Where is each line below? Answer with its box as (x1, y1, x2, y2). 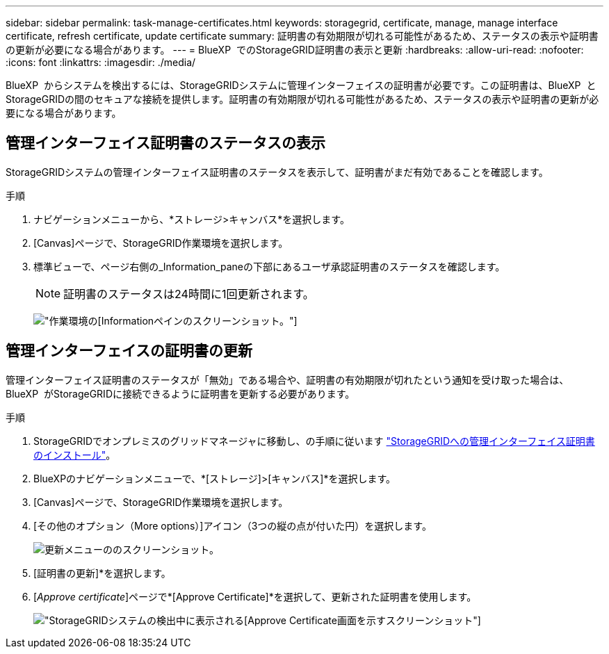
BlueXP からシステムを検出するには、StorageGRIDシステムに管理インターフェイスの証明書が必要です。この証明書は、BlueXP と (6, 79, 596, 91)
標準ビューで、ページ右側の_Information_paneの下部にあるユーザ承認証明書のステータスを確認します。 (33, 260, 505, 272)
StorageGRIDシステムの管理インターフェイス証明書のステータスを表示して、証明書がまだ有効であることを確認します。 (6, 165, 549, 178)
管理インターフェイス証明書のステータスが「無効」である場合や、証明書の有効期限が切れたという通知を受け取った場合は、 (6, 373, 569, 386)
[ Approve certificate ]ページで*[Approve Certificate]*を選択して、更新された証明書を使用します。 (33, 590, 477, 603)
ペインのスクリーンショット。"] (154, 314, 298, 327)
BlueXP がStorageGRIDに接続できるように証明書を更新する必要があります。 (6, 387, 355, 400)
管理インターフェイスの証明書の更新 (6, 342, 253, 360)
